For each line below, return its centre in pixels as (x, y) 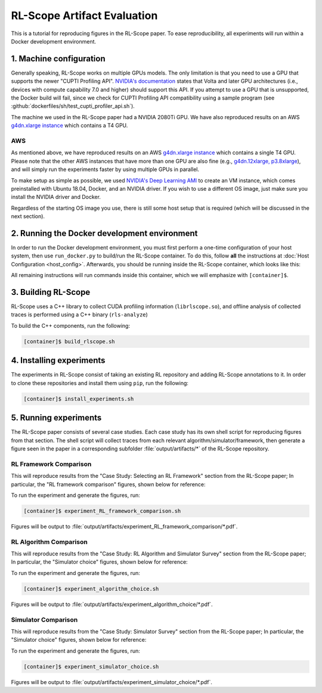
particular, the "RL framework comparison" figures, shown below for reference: (108, 484)
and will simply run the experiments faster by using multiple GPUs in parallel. (105, 169)
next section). (28, 216)
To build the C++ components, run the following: (71, 325)
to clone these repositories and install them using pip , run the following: (100, 383)
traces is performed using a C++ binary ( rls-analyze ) (80, 315)
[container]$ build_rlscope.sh (69, 341)
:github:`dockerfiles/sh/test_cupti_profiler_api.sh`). (73, 106)
